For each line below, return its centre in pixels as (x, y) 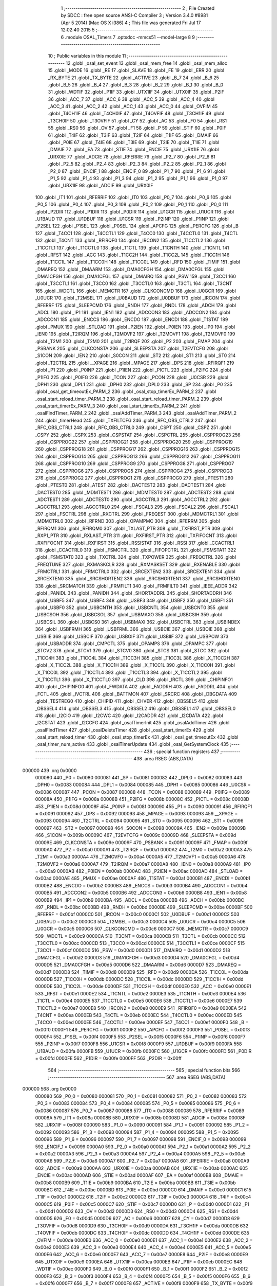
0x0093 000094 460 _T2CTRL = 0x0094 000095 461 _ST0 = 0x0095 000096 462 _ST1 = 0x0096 (139, 821)
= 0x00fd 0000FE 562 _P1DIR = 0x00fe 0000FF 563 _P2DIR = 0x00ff (108, 1058)
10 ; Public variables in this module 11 (87, 56)
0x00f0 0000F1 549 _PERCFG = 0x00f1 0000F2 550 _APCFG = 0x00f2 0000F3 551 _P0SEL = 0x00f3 (143, 1029)
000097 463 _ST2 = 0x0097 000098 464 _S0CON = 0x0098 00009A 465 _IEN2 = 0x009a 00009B (141, 828)
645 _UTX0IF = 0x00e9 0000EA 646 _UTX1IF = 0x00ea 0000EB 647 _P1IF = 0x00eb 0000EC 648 (139, 1262)
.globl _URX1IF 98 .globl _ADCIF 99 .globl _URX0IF (101, 186)
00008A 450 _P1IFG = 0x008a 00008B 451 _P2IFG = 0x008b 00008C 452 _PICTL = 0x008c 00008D (142, 799)
